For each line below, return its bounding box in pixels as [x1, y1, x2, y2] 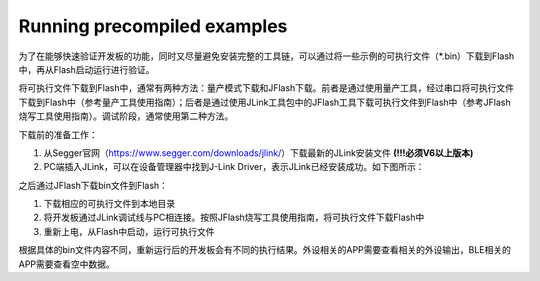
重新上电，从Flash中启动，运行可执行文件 [43, 225, 215, 237]
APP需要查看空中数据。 [18, 258, 115, 270]
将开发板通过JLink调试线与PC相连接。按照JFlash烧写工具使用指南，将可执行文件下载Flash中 [43, 211, 425, 224]
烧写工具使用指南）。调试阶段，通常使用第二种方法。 [18, 110, 234, 122]
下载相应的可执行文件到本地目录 [43, 198, 175, 210]
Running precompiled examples [18, 15, 288, 37]
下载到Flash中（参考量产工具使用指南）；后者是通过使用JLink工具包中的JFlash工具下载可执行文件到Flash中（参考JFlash [18, 96, 511, 108]
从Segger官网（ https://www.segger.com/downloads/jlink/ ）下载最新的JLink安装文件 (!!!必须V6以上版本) [43, 146, 474, 159]
